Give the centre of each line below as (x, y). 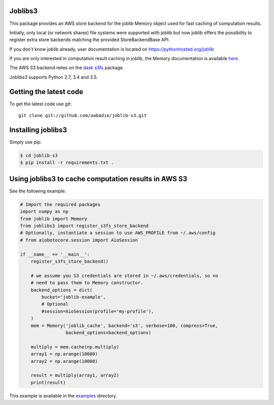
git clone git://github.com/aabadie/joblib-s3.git (83, 115)
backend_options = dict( (62, 290)
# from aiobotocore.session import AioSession (79, 240)
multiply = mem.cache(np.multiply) (75, 347)
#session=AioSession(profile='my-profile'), (98, 311)
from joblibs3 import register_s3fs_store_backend (84, 226)
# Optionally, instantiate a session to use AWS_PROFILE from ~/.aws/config (118, 233)
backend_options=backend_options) (108, 332)
